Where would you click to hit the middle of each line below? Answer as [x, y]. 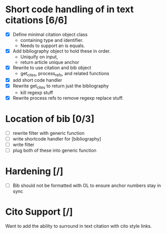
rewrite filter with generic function [49, 133]
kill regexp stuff [37, 92]
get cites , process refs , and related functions [65, 74]
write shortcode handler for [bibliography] [57, 138]
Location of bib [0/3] [50, 119]
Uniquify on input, [39, 57]
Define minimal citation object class [50, 34]
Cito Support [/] [39, 212]
